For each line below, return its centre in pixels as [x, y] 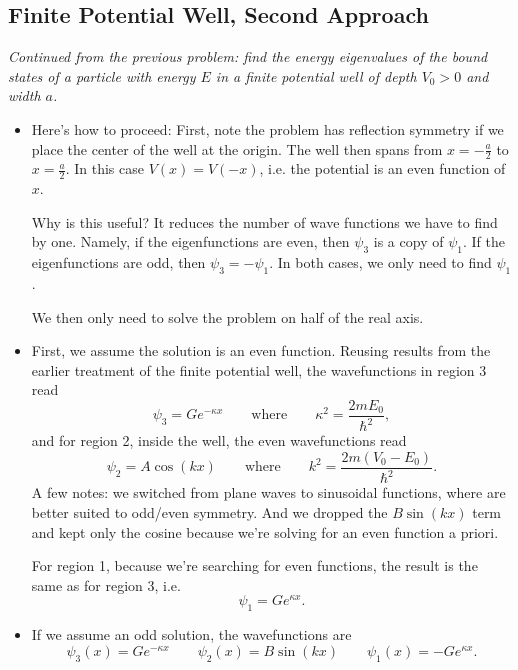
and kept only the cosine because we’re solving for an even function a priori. [265, 531]
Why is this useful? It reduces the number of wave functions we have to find [264, 221]
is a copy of [408, 241]
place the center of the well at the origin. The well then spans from [237, 148]
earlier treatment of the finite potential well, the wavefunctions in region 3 [259, 369]
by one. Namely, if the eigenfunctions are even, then [190, 241]
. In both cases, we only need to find [380, 262]
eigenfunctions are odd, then [118, 262]
